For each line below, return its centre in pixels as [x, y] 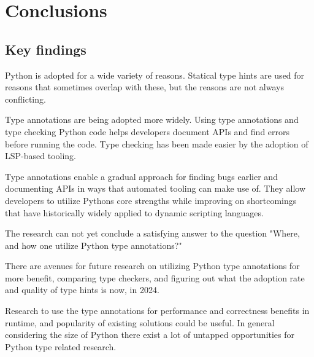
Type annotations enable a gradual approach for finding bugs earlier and [141, 176]
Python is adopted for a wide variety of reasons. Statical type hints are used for [155, 75]
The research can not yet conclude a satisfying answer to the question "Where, [152, 233]
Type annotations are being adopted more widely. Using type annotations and [152, 120]
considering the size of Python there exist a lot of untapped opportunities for [150, 335]
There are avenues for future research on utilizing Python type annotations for [152, 266]
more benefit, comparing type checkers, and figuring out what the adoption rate [155, 277]
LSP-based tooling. [40, 156]
